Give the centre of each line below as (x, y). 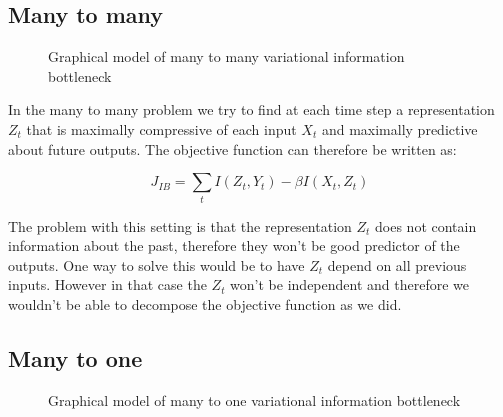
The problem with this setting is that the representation (180, 225)
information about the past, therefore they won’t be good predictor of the (234, 245)
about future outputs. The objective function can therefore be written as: (232, 148)
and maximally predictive (399, 128)
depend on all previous (397, 264)
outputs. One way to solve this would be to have (156, 264)
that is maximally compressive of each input (161, 128)
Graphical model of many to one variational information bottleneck (254, 399)
